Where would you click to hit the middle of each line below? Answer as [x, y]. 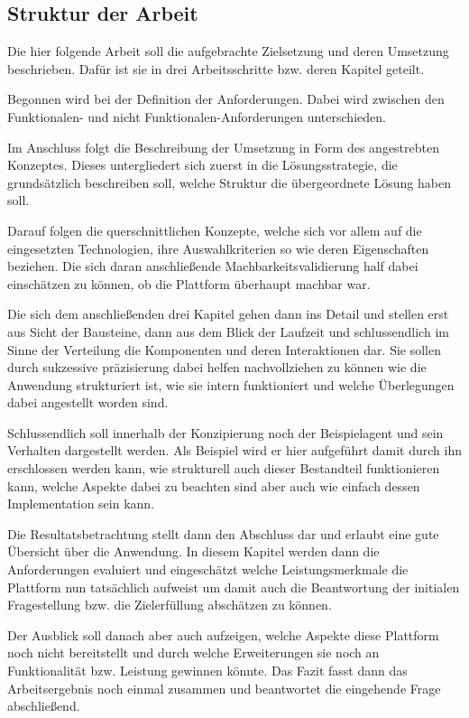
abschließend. [44, 706]
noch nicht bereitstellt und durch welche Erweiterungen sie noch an [193, 653]
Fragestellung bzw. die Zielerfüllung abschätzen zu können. [170, 605]
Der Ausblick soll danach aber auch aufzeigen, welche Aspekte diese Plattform [223, 634]
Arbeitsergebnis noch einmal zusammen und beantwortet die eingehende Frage [224, 688]
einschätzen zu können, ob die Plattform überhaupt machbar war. [189, 283]
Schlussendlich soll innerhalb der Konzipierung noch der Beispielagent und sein [225, 432]
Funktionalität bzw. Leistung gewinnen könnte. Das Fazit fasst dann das [207, 671]
